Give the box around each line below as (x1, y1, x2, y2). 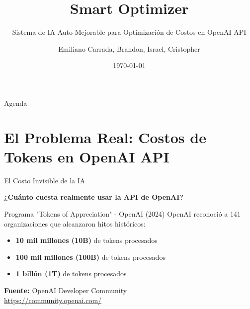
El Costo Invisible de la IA (4, 175, 85, 185)
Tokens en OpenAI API (4, 146, 169, 166)
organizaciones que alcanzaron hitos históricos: (4, 218, 146, 229)
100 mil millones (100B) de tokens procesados (15, 251, 166, 262)
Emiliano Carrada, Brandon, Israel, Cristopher (58, 43, 200, 54)
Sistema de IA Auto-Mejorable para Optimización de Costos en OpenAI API (12, 27, 247, 37)
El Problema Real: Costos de (4, 127, 206, 147)
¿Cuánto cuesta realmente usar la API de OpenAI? (4, 192, 183, 202)
